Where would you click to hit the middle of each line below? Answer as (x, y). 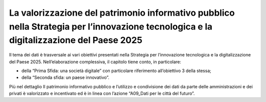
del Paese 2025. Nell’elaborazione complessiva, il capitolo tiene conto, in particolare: (95, 62)
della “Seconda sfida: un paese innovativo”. (65, 77)
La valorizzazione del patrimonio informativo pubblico (122, 13)
